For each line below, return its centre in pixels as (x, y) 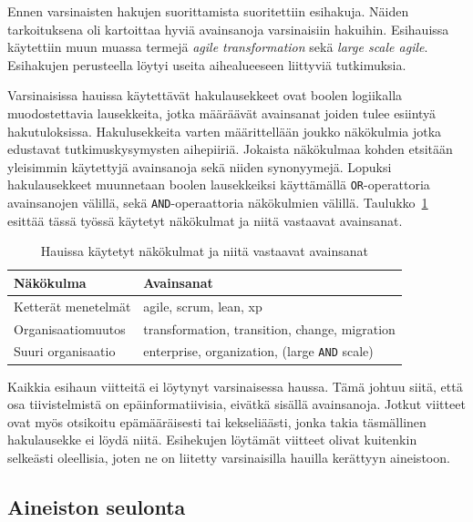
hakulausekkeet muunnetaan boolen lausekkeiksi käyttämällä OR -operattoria (219, 184)
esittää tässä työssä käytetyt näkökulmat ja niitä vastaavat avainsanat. (205, 220)
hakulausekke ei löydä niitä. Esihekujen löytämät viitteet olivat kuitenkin (212, 440)
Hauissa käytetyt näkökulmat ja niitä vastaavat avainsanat (205, 251)
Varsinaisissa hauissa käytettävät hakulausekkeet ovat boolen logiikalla (205, 95)
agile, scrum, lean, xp (203, 306)
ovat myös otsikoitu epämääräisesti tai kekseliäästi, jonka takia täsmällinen (217, 421)
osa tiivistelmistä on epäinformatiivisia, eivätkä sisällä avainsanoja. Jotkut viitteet (236, 404)
